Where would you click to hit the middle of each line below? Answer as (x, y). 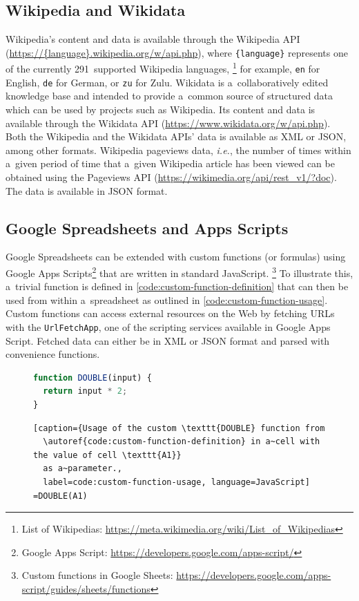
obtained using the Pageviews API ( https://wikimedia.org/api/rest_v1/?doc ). (171, 177)
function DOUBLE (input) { (93, 378)
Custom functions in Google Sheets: (97, 575)
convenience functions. (53, 354)
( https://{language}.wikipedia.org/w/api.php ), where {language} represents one (177, 52)
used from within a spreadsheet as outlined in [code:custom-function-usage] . (167, 299)
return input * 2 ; (85, 391)
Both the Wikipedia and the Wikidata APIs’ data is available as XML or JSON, (176, 136)
